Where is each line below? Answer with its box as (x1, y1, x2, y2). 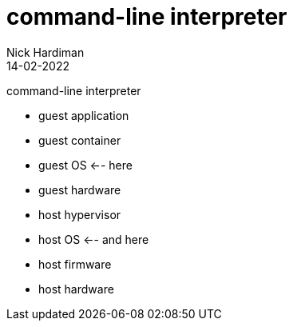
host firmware (38, 257, 112, 271)
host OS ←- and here (38, 232, 149, 246)
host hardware (38, 281, 114, 296)
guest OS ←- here (38, 158, 133, 172)
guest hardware (38, 182, 121, 197)
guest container (38, 133, 121, 147)
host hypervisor (38, 207, 121, 221)
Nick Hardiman (6, 45, 85, 59)
